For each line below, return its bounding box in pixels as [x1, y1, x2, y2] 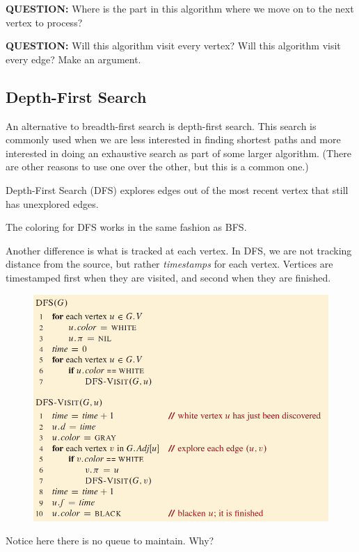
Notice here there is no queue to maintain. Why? [6, 533, 214, 548]
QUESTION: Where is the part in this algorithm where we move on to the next [6, 1, 354, 15]
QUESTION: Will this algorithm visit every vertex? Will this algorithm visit [6, 38, 341, 53]
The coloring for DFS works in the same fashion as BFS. [6, 220, 247, 234]
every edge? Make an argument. [6, 51, 141, 66]
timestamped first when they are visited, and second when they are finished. [6, 270, 331, 284]
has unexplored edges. [6, 196, 99, 211]
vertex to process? [6, 15, 83, 29]
